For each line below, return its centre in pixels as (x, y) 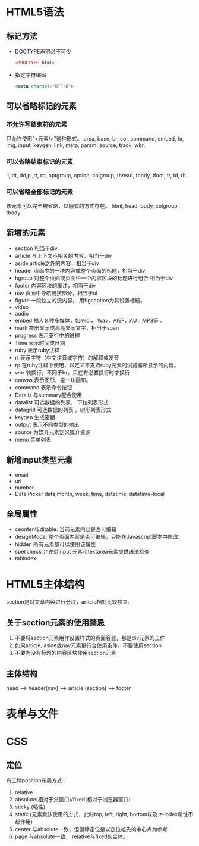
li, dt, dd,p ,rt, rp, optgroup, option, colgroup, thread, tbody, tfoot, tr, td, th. (97, 175)
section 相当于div (36, 248)
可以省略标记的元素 (41, 106)
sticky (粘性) (30, 807)
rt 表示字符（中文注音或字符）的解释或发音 (67, 357)
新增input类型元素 (40, 460)
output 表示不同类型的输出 (47, 424)
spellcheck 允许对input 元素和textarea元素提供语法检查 (82, 552)
